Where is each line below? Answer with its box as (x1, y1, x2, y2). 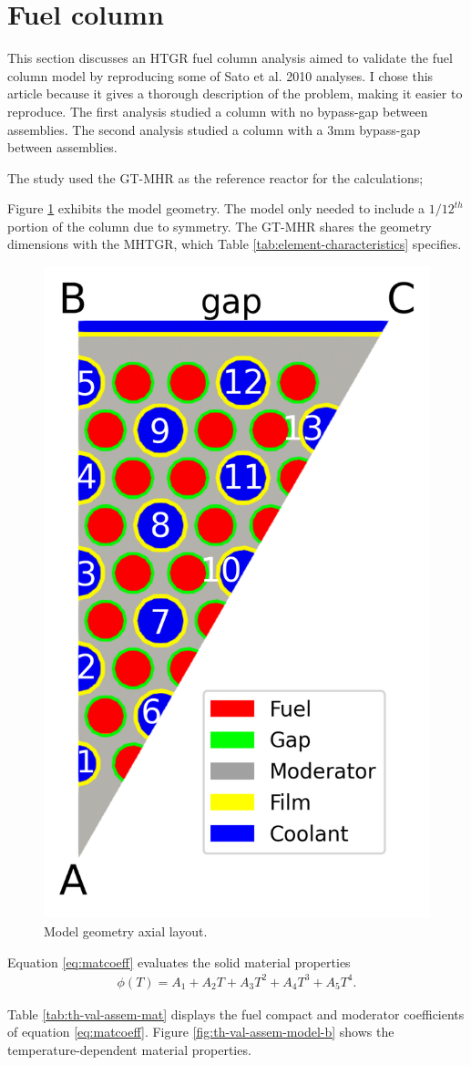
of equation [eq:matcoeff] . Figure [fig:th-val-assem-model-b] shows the (7, 1022, 394, 1041)
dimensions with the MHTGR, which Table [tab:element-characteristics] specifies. (7, 234, 462, 253)
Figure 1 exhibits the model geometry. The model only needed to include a (7, 199, 425, 218)
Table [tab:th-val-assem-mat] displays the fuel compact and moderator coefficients (7, 1004, 465, 1023)
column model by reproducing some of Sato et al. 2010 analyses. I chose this (7, 66, 434, 85)
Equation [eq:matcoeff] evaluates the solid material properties (7, 952, 351, 971)
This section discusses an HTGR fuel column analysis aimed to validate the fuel (7, 48, 453, 67)
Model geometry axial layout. (44, 921, 208, 940)
